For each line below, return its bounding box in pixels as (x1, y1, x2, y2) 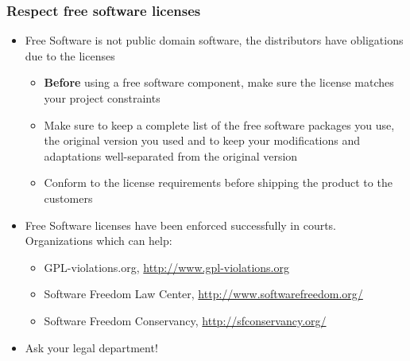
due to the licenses (25, 47, 115, 64)
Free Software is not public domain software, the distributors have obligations (25, 32, 404, 49)
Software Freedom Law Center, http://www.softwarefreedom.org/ (44, 285, 363, 302)
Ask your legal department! (25, 339, 158, 355)
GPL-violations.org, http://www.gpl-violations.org (44, 258, 289, 275)
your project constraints (44, 90, 161, 106)
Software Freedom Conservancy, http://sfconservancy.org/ (44, 312, 327, 328)
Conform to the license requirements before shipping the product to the (44, 174, 393, 191)
